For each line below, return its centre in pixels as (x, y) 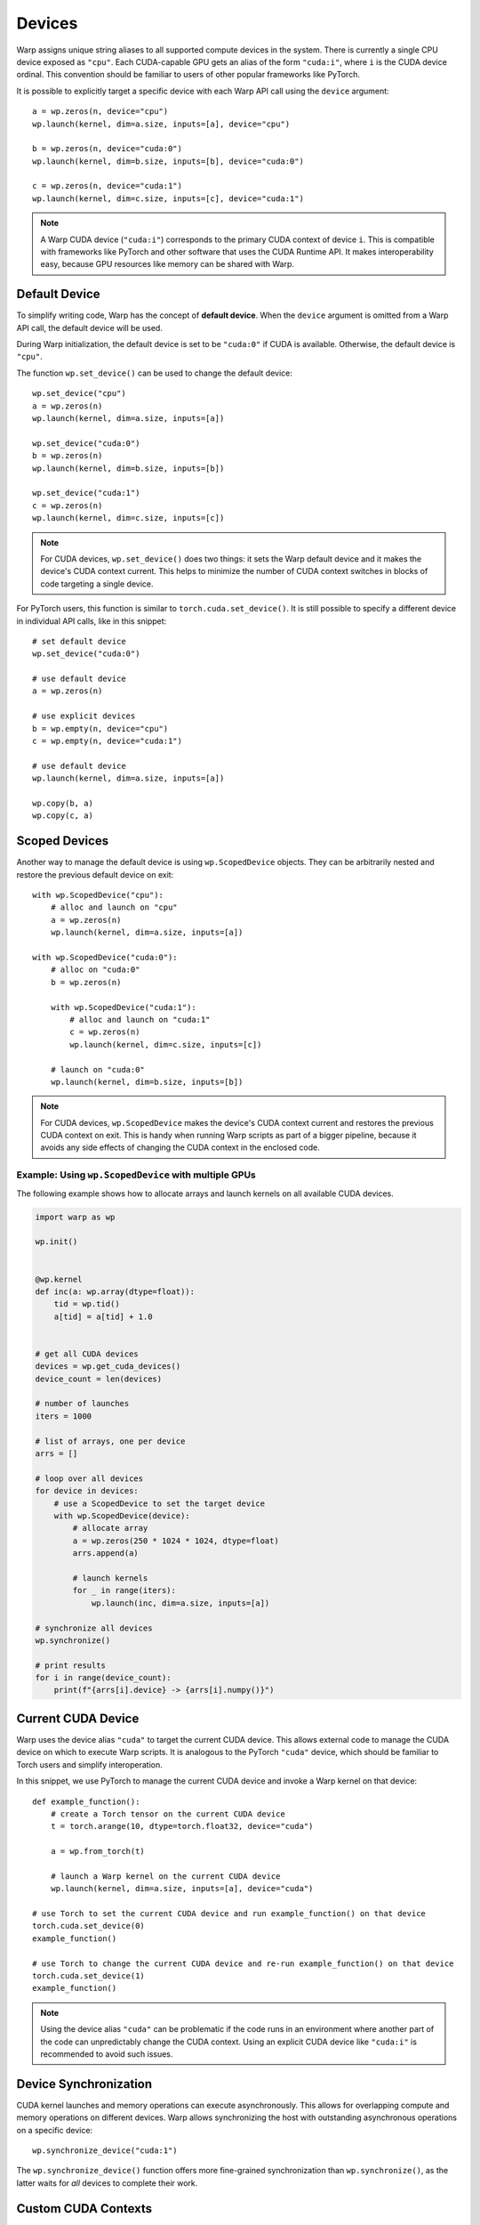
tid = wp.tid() (87, 1304)
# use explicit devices (84, 716)
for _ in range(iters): (124, 1590)
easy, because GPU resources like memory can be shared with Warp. (168, 264)
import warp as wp (75, 1217)
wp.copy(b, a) (63, 803)
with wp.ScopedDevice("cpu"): (98, 895)
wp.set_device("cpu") (79, 393)
